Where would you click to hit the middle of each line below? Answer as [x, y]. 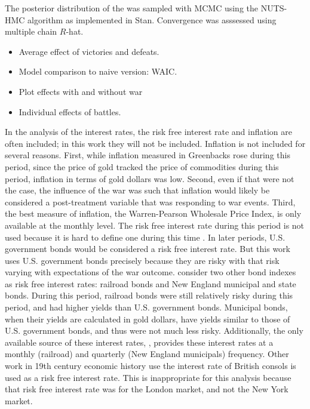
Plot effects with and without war [81, 91]
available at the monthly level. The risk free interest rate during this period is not [155, 225]
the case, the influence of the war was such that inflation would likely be [137, 190]
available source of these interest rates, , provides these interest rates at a [139, 342]
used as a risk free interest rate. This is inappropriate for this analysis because [148, 377]
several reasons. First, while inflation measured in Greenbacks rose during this [148, 155]
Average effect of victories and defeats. [89, 51]
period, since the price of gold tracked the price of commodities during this [142, 166]
